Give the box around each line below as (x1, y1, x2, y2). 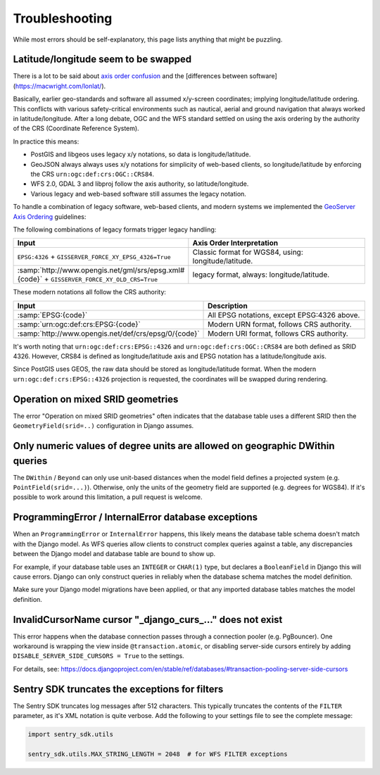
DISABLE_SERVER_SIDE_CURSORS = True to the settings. (13, 652, 184, 660)
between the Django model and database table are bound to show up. (13, 550, 216, 558)
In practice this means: (13, 137, 80, 146)
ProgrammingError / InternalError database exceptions (13, 511, 258, 524)
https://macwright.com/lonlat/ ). (15, 82, 106, 90)
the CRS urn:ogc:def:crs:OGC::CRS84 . (30, 170, 155, 178)
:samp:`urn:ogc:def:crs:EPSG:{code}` (17, 319, 141, 329)
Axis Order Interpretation (192, 238, 278, 248)
